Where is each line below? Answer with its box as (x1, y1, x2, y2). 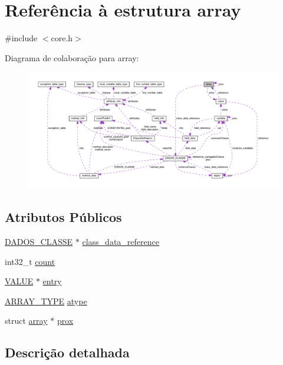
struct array (5, 314, 48, 327)
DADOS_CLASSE (5, 235, 73, 248)
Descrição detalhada (5, 343, 130, 361)
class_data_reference (82, 235, 159, 248)
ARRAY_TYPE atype (5, 294, 87, 307)
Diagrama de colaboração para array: (5, 51, 139, 64)
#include (5, 32, 38, 44)
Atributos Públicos (5, 208, 122, 226)
